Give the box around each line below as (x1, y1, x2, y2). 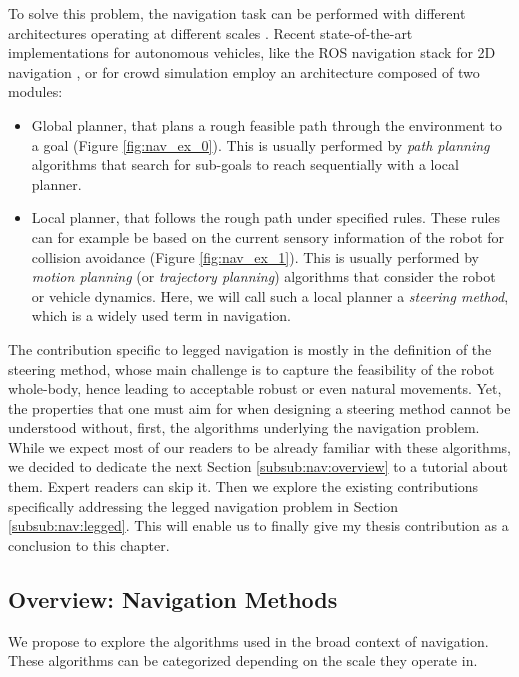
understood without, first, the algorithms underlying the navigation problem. (8, 417, 480, 438)
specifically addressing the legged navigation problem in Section (8, 495, 398, 516)
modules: (8, 81, 63, 102)
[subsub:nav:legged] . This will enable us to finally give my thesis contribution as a (8, 515, 509, 536)
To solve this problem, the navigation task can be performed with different (8, 3, 466, 23)
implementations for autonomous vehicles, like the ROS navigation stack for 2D (8, 42, 496, 63)
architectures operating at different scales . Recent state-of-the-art (8, 22, 413, 43)
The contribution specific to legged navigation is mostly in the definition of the (8, 338, 492, 359)
